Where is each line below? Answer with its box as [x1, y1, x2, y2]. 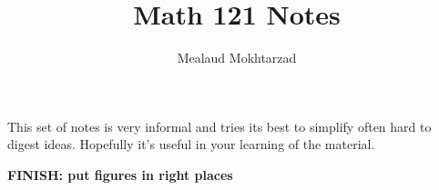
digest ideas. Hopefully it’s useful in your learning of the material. [7, 135, 375, 154]
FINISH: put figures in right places [7, 165, 233, 184]
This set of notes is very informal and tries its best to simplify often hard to [7, 116, 432, 135]
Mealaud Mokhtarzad [177, 48, 297, 67]
